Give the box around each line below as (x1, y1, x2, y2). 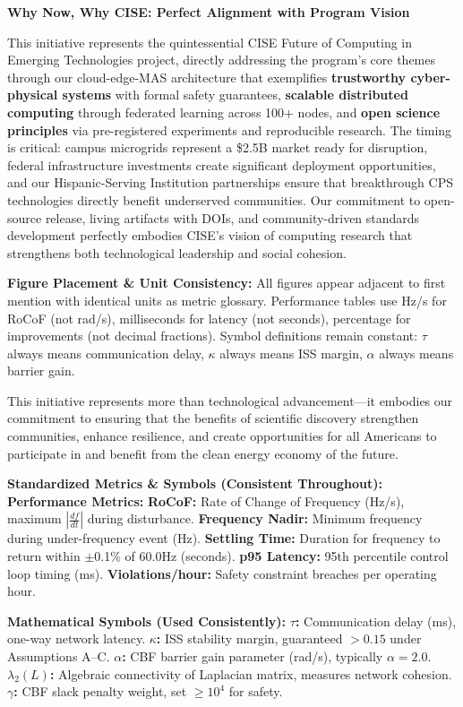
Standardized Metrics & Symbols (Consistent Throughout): (7, 474, 383, 493)
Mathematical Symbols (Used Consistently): (7, 611, 287, 630)
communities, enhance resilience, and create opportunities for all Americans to (7, 427, 437, 445)
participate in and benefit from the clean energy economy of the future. (7, 444, 399, 462)
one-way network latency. (7, 629, 146, 648)
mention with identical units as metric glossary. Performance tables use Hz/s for (7, 290, 447, 309)
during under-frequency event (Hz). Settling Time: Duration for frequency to (7, 529, 441, 547)
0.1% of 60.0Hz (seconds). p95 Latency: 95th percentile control (94, 547, 449, 565)
